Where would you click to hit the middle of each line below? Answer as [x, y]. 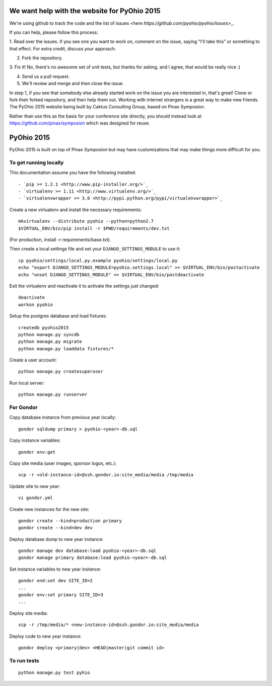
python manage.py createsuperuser [61, 371]
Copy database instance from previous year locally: [63, 417]
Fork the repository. [42, 58]
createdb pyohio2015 [44, 327]
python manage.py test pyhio [54, 672]
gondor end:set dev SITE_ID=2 [56, 581]
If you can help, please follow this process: [54, 32]
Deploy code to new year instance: [45, 636]
